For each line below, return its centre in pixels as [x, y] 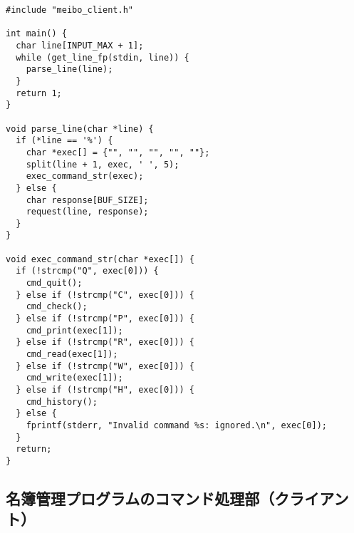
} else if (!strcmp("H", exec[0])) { [105, 390]
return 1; [39, 93]
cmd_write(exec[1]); [74, 378]
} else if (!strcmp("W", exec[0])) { [105, 366]
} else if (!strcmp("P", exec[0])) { [105, 319]
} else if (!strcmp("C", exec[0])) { [105, 295]
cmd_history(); [62, 402]
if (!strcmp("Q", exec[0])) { [87, 271]
